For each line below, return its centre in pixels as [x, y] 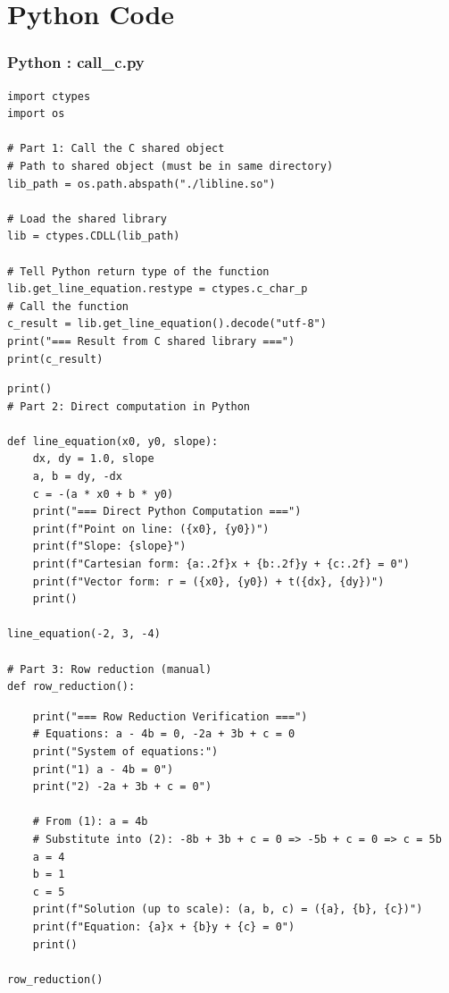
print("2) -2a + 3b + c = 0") [122, 787]
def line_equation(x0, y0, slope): [113, 441]
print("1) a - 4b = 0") [103, 769]
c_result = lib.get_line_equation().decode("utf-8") [167, 324]
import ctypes [49, 96]
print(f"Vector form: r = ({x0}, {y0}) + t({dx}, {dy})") [208, 581]
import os [36, 114]
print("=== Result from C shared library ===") [151, 341]
